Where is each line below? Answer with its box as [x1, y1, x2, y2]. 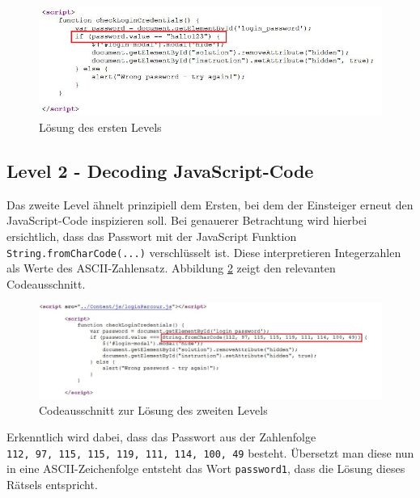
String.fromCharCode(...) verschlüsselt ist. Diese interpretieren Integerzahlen [6, 243, 401, 260]
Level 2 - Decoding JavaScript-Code [6, 158, 314, 183]
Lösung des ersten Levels [39, 118, 162, 135]
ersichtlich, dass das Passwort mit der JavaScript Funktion [6, 227, 297, 244]
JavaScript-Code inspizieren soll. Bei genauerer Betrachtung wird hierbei [6, 212, 367, 229]
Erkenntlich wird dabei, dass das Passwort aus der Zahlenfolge [6, 428, 316, 445]
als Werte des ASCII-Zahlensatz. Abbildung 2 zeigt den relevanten [6, 260, 336, 276]
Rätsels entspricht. [6, 476, 98, 493]
